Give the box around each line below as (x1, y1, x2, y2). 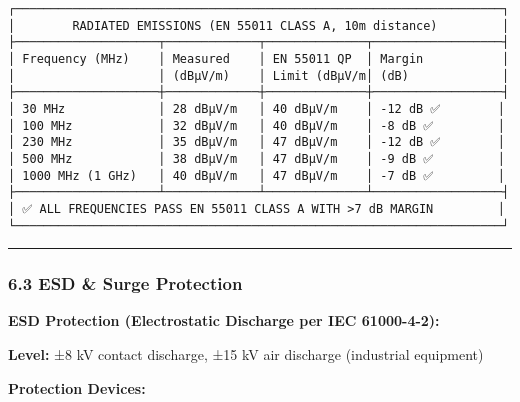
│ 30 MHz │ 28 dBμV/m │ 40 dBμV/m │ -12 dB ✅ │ (8, 101, 505, 116)
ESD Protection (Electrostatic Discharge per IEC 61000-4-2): (8, 310, 440, 331)
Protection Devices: (8, 377, 146, 398)
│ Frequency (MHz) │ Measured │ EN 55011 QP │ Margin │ (8, 51, 510, 66)
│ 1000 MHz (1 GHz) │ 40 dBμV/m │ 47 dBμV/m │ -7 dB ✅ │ (8, 168, 505, 183)
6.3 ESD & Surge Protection (8, 271, 243, 296)
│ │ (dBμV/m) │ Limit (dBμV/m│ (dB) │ (8, 68, 510, 83)
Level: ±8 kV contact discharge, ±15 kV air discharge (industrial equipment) (8, 344, 484, 364)
